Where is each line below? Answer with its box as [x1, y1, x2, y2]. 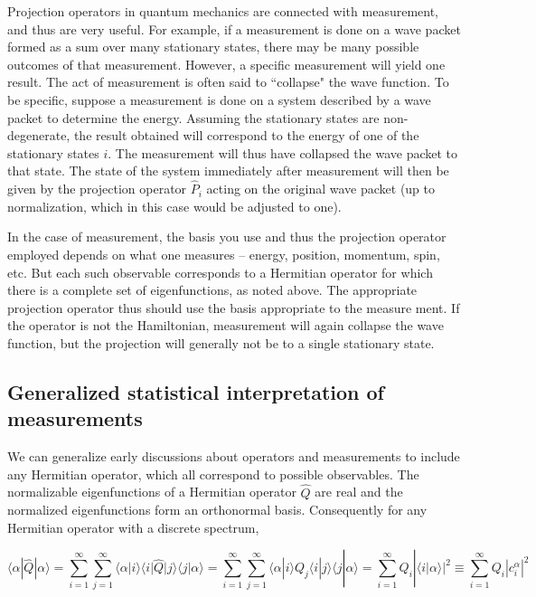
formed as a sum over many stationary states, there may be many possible [7, 37, 419, 56]
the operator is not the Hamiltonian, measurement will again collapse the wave [7, 316, 444, 335]
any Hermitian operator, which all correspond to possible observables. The [7, 464, 419, 483]
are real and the [315, 482, 403, 501]
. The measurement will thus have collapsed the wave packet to [108, 143, 458, 162]
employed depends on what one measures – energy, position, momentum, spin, [7, 244, 440, 263]
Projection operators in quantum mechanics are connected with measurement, [7, 2, 438, 20]
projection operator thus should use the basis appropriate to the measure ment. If [7, 298, 460, 317]
